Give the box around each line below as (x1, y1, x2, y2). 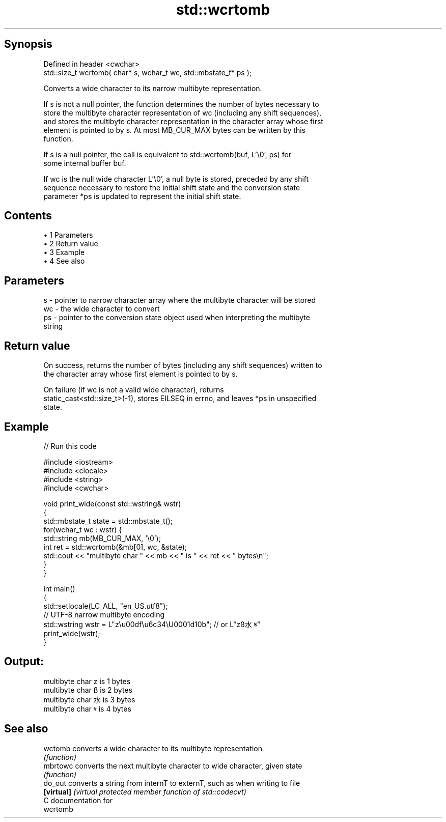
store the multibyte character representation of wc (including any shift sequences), (43, 108, 322, 117)
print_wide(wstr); (43, 629, 100, 638)
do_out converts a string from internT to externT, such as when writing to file (43, 778, 300, 787)
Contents (4, 209, 52, 222)
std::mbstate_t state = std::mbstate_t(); (43, 516, 173, 525)
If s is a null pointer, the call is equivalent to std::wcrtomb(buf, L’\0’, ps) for (43, 150, 292, 159)
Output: (4, 655, 44, 668)
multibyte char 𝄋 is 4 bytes (43, 704, 131, 713)
